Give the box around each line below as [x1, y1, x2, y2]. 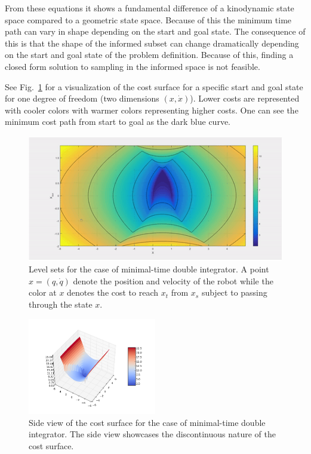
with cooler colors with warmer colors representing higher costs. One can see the [5, 103, 298, 116]
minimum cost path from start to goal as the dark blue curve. [5, 115, 230, 128]
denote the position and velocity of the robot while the [73, 274, 273, 287]
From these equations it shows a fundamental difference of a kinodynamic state [5, 2, 294, 14]
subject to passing [201, 286, 267, 299]
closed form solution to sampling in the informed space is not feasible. [5, 60, 260, 72]
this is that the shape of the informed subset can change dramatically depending [5, 36, 299, 49]
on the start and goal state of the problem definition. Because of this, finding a [5, 48, 294, 61]
